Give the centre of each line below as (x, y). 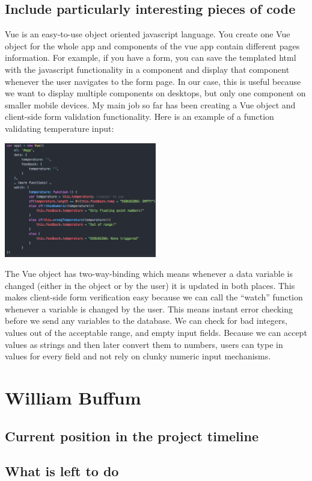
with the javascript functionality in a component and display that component (147, 69)
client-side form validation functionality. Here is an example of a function (139, 116)
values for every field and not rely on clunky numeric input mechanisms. (138, 356)
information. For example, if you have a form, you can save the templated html (151, 57)
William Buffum (73, 398)
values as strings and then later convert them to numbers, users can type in (144, 344)
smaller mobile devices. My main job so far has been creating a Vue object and (150, 104)
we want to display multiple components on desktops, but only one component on (155, 93)
